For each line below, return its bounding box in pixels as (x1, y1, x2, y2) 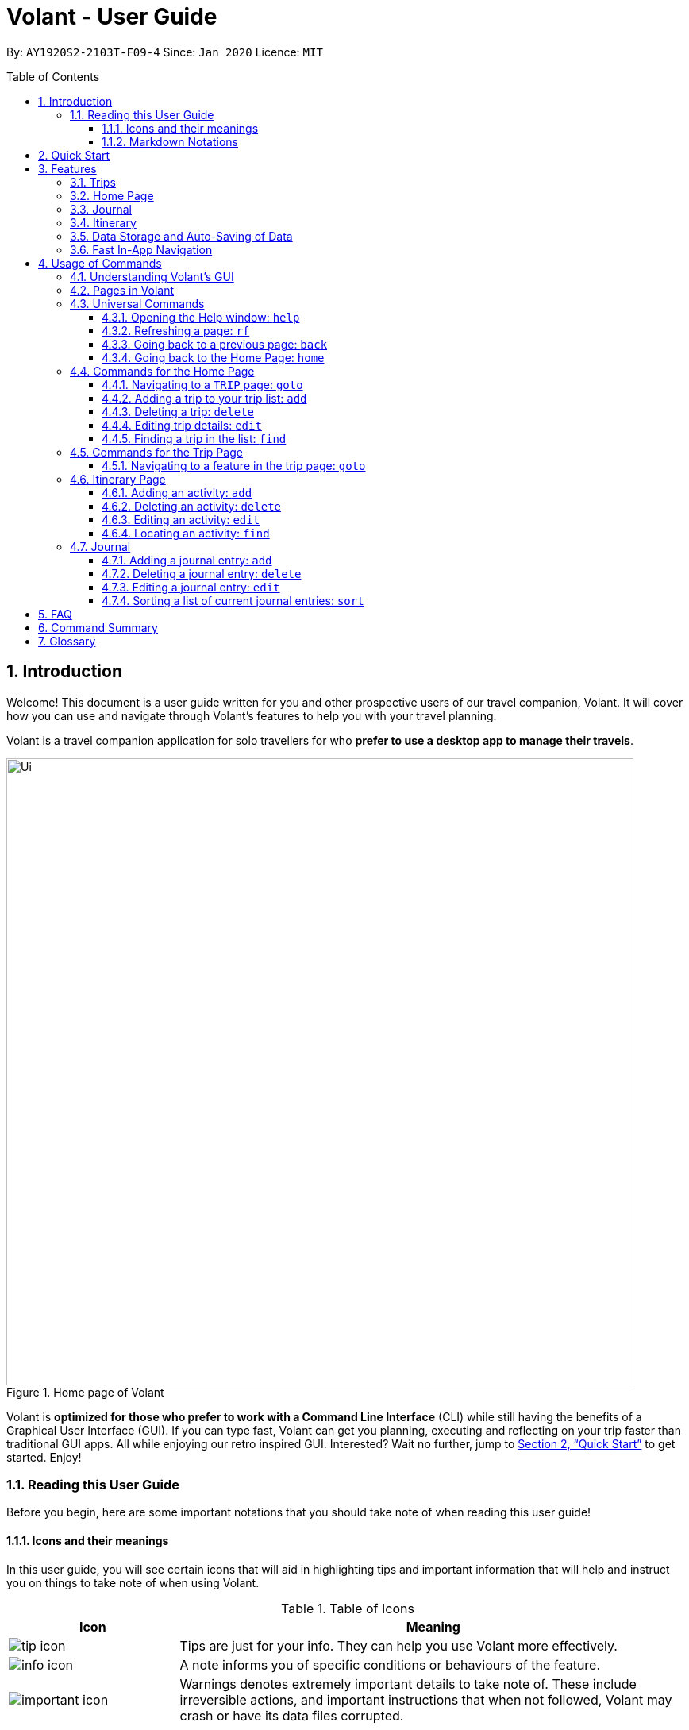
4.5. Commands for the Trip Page (70, 445, 243, 459)
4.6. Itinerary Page (70, 472, 166, 486)
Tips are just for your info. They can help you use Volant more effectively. (179, 1637, 618, 1654)
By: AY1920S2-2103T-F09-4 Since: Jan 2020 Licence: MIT (6, 44, 323, 59)
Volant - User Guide (6, 3, 217, 30)
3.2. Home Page (70, 188, 154, 202)
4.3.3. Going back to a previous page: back (102, 337, 328, 351)
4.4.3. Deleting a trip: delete (102, 404, 255, 418)
